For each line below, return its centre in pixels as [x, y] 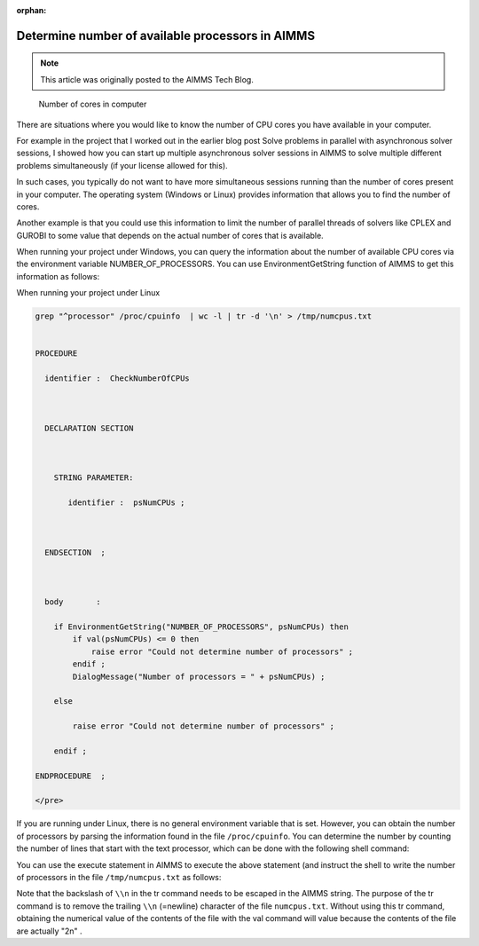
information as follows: [58, 276]
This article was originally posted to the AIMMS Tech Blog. [147, 79]
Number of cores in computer [93, 104]
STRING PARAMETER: [94, 478]
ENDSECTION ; [75, 552]
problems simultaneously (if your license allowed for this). [122, 165]
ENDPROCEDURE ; [71, 776]
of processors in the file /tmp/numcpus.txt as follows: [119, 878]
